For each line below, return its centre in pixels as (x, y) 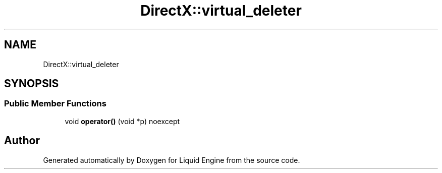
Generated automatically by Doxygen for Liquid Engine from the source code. (172, 160)
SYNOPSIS (32, 84)
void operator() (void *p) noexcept (122, 121)
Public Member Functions (55, 104)
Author (22, 141)
